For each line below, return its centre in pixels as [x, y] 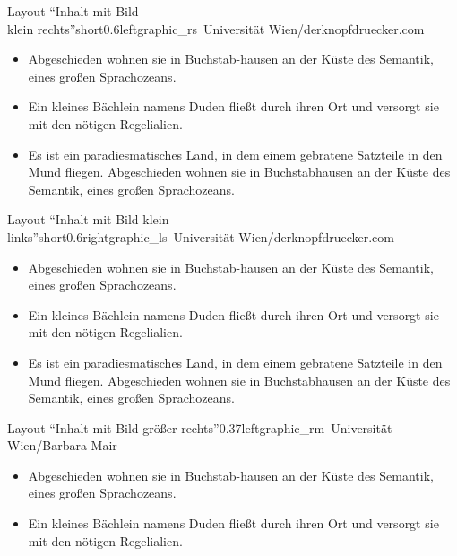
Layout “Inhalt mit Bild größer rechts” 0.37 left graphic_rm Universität [200, 427]
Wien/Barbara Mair [62, 445]
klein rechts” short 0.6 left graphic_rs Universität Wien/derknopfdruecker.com [216, 28]
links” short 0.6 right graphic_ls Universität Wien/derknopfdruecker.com [201, 236]
